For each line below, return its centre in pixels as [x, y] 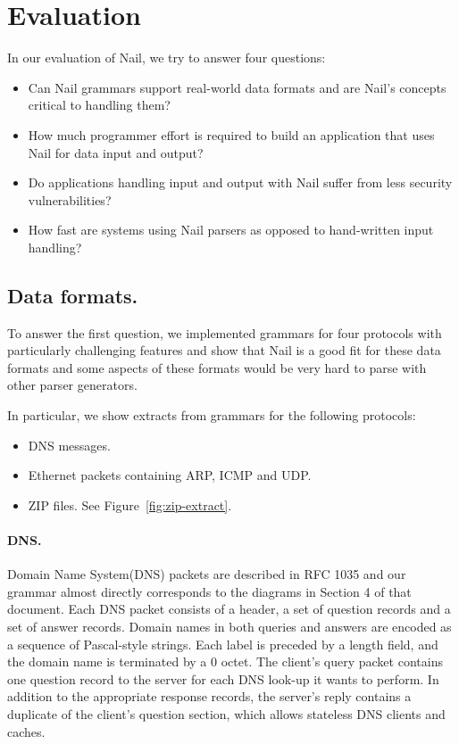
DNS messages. [69, 445]
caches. [26, 731]
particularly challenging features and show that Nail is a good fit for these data [224, 350]
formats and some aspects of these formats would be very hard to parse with [217, 367]
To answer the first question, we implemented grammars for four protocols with [225, 332]
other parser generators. [72, 385]
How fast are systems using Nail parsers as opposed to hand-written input [231, 230]
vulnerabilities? [70, 199]
